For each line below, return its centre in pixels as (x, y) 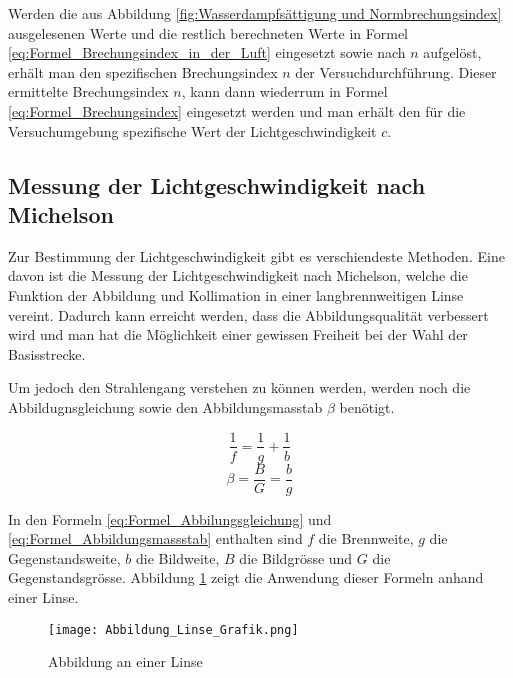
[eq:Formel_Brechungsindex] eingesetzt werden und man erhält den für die (237, 110)
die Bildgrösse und (296, 557)
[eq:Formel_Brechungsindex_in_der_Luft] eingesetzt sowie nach (207, 52)
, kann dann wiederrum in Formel (284, 91)
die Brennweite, (366, 538)
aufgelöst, (452, 52)
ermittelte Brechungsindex (88, 91)
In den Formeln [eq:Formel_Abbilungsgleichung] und (170, 518)
